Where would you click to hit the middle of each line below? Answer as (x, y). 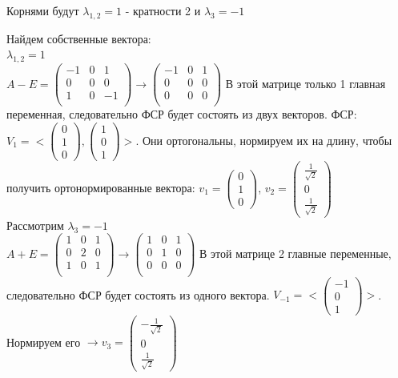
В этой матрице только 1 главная (306, 83)
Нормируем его (44, 342)
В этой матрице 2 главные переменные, (295, 253)
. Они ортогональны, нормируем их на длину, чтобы (264, 140)
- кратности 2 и (163, 10)
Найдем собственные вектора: (79, 38)
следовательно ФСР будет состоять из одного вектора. (138, 294)
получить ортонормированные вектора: (101, 187)
